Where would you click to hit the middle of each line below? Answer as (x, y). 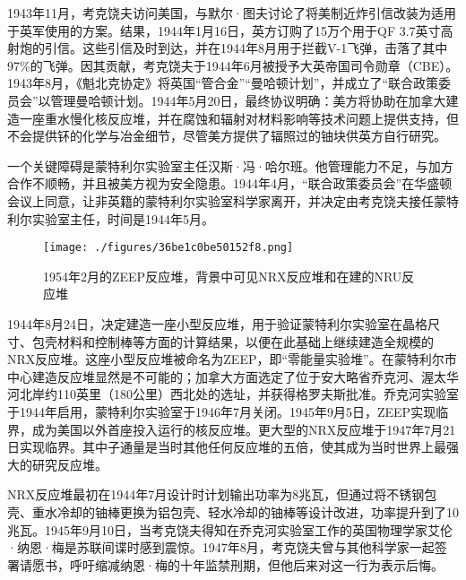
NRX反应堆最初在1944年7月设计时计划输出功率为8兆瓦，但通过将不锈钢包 (222, 494)
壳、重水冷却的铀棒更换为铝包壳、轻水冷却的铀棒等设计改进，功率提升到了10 (233, 511)
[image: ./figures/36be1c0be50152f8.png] (168, 248)
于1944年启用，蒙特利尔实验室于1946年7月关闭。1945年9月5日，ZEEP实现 (222, 411)
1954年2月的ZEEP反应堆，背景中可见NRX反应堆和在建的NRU (223, 276)
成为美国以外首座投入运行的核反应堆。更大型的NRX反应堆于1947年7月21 (244, 429)
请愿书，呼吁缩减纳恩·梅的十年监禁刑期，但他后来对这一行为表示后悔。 (231, 564)
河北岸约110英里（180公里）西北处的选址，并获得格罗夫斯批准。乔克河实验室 (233, 394)
